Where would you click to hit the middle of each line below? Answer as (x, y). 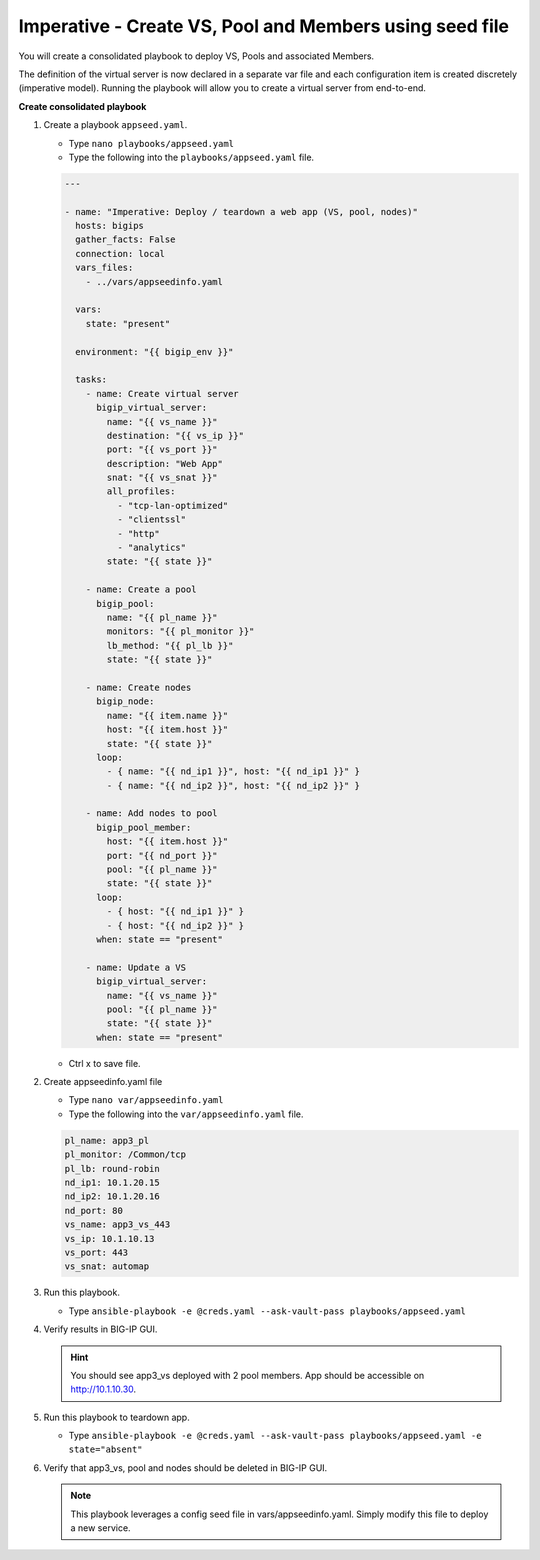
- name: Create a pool (141, 589)
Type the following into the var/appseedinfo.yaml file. (186, 1114)
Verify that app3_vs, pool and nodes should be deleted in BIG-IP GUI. (185, 1467)
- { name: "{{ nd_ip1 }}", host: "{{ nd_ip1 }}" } (233, 771)
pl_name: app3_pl (107, 1140)
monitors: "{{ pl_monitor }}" (180, 631)
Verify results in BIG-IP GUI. (100, 1329)
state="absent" (106, 1449)
